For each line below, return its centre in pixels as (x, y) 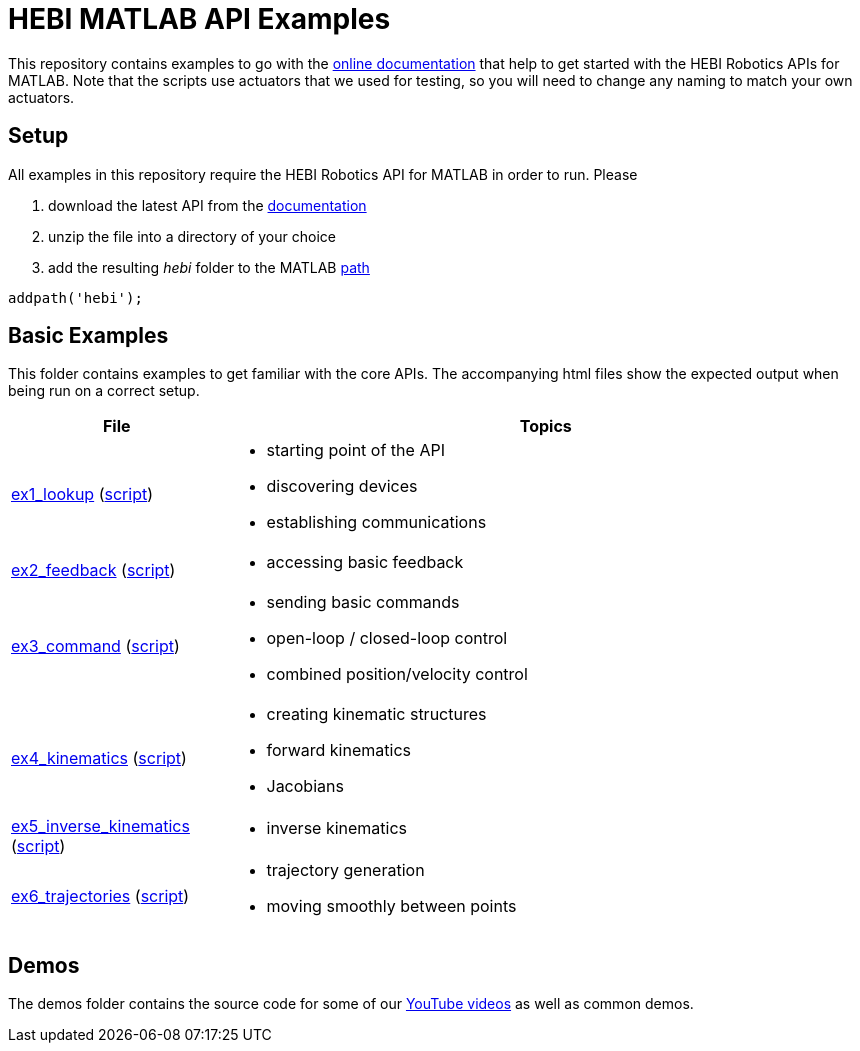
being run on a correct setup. (104, 391)
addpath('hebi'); (75, 297)
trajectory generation (345, 870)
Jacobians (305, 786)
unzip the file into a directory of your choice (192, 236)
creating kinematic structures (376, 714)
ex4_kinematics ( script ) (99, 758)
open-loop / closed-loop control (387, 638)
